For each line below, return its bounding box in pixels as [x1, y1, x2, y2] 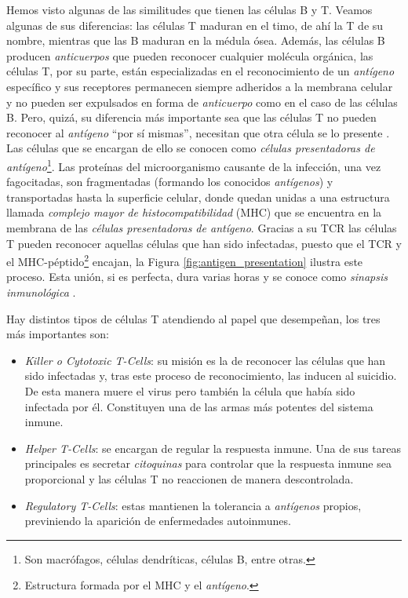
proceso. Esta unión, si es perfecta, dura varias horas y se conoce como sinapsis [6, 268, 388, 285]
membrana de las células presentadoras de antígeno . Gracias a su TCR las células [6, 219, 397, 235]
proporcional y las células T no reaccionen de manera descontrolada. [24, 470, 354, 487]
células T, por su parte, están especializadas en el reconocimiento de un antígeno [6, 63, 395, 79]
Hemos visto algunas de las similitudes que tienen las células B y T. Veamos [6, 2, 373, 17]
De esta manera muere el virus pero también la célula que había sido [24, 382, 355, 399]
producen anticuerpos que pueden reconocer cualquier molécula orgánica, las [6, 47, 373, 64]
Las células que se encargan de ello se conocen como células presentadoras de [6, 140, 375, 156]
